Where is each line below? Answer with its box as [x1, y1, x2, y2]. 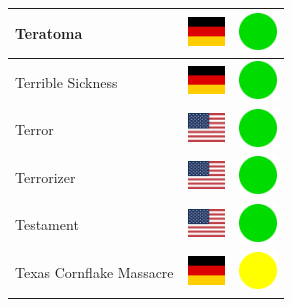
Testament [15, 214, 79, 235]
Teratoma [15, 22, 83, 43]
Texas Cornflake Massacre [15, 262, 174, 283]
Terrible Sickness [15, 71, 118, 92]
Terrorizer [15, 166, 76, 187]
